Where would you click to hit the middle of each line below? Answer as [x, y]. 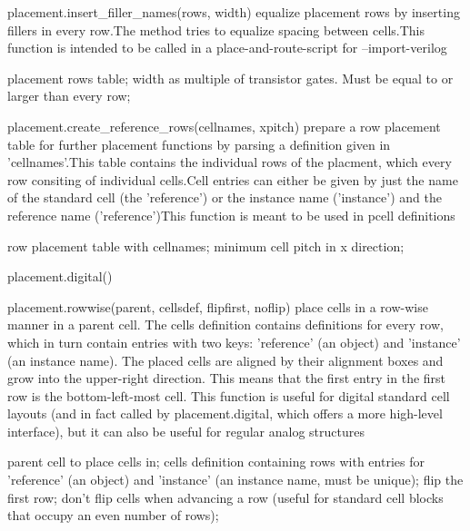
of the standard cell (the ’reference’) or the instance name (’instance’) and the [225, 197]
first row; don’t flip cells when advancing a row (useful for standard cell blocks [225, 497]
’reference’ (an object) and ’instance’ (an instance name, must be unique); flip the [235, 480]
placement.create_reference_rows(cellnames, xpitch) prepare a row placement [224, 126]
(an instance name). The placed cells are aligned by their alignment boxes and [225, 360]
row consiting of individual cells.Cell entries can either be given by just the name [233, 179]
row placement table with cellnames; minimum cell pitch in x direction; [206, 246]
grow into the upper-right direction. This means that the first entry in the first [227, 378]
